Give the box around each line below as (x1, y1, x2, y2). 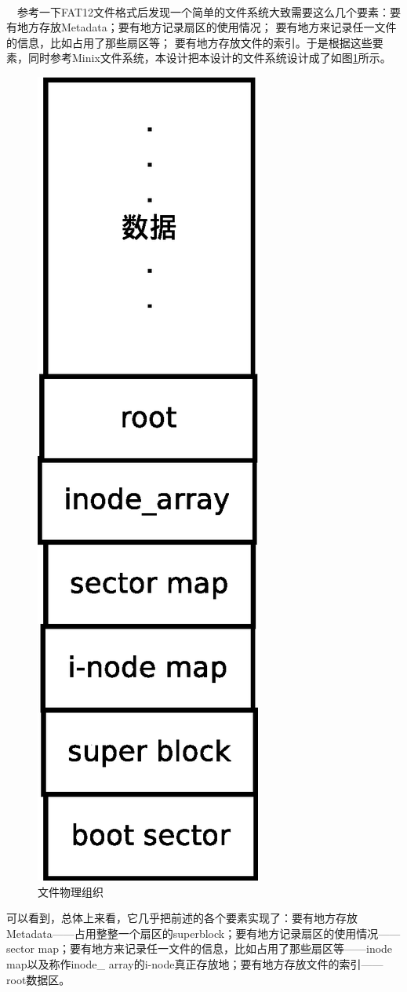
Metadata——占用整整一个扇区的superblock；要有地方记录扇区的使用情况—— (6, 925, 401, 941)
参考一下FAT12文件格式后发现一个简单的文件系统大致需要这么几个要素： (16, 3, 391, 20)
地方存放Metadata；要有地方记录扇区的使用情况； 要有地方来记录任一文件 (16, 19, 397, 35)
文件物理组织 (38, 883, 104, 899)
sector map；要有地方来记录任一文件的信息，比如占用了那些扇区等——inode (6, 940, 393, 957)
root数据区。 (6, 971, 71, 987)
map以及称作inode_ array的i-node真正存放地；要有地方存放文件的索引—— (6, 955, 383, 972)
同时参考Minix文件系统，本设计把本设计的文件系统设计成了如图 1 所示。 (27, 49, 391, 66)
